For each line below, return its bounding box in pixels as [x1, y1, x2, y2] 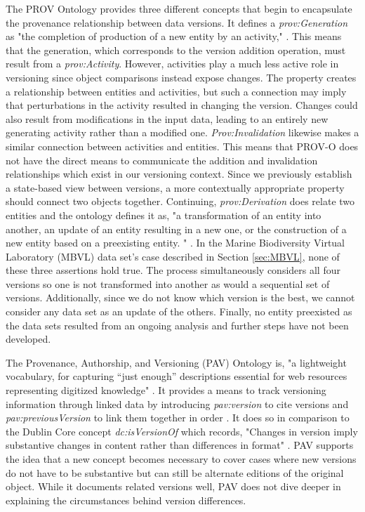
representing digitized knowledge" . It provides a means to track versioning [6, 383, 326, 398]
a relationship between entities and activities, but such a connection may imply [6, 84, 347, 98]
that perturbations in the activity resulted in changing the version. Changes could [6, 98, 358, 112]
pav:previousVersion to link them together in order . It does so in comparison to [6, 410, 350, 425]
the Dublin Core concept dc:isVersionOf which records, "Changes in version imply [6, 424, 358, 438]
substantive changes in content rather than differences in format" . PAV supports [6, 438, 354, 452]
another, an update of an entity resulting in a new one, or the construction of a [6, 221, 347, 236]
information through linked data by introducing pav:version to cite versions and [6, 396, 349, 411]
